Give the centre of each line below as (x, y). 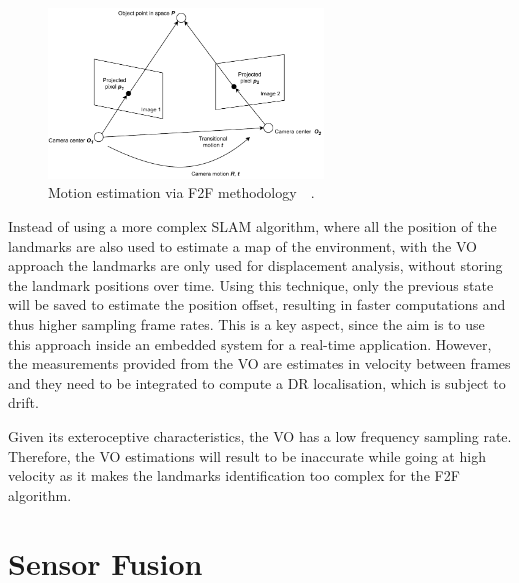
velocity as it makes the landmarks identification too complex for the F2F (234, 475)
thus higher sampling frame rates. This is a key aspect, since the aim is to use (246, 323)
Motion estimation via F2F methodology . (181, 192)
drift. (23, 402)
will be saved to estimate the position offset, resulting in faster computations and (257, 304)
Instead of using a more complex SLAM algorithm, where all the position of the (252, 225)
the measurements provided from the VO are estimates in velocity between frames (259, 363)
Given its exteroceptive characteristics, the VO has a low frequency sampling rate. (260, 435)
